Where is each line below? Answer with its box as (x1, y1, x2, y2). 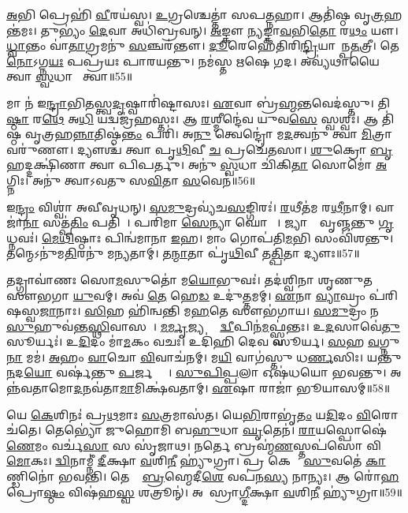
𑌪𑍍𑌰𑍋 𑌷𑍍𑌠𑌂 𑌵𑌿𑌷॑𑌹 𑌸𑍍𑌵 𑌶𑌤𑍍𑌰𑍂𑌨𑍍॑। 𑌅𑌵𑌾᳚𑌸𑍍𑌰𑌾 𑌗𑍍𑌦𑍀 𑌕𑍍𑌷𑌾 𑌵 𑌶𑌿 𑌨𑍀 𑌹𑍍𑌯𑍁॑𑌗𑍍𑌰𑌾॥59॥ (6, 483, 402, 500)
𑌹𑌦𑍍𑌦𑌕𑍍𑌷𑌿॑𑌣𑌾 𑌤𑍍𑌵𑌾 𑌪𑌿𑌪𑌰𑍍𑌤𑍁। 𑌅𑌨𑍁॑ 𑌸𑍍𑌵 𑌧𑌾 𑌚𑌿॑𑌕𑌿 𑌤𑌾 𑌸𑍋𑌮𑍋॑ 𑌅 (6, 156, 388, 173)
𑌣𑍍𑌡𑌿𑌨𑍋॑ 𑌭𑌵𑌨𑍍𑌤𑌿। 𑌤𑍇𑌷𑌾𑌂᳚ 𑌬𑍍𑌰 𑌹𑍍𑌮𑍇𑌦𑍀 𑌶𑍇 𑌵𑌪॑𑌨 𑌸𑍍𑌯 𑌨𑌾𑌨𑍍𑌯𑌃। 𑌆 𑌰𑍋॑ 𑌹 (6, 468, 399, 485)
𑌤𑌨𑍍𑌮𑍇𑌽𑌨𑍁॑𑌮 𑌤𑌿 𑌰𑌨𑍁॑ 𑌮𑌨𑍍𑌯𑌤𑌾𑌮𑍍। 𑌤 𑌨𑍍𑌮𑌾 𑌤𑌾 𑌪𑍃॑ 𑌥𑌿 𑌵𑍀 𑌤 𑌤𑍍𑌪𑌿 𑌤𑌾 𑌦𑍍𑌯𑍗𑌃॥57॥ (6, 245, 360, 261)
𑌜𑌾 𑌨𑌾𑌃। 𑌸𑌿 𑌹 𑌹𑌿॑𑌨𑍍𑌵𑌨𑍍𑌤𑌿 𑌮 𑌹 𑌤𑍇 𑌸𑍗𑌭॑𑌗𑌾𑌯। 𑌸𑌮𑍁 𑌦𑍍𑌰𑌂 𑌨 (39, 302, 379, 319)
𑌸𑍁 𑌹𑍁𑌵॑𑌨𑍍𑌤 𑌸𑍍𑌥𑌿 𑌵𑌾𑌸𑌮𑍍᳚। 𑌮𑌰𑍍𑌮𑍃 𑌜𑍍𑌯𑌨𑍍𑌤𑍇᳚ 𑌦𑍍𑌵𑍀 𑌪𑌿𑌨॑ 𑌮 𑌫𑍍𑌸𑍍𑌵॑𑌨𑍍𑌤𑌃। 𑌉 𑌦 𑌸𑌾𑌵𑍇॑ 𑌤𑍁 (6, 317, 400, 334)
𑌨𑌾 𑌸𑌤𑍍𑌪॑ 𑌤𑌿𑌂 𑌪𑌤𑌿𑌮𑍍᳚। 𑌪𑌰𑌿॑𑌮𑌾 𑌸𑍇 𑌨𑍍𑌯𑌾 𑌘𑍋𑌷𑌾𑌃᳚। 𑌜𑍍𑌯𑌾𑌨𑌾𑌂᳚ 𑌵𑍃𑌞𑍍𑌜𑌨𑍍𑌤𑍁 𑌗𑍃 (22, 214, 394, 230)
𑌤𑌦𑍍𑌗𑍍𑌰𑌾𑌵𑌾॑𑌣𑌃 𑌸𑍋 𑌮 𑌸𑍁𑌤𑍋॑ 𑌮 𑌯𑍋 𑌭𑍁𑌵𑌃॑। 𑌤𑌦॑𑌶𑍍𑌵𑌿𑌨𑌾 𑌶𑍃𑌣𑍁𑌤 (6, 271, 373, 287)
